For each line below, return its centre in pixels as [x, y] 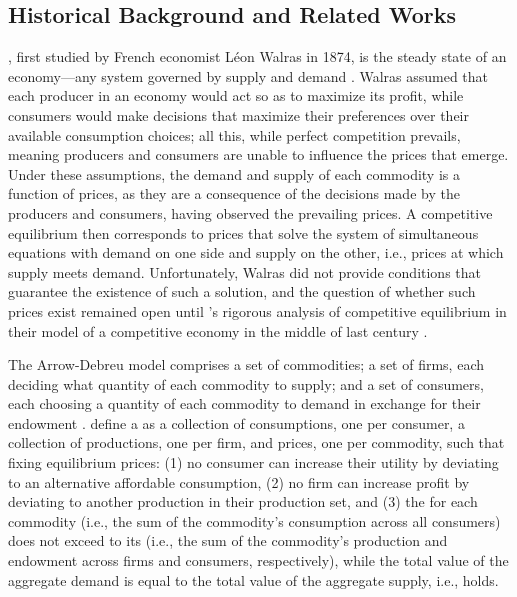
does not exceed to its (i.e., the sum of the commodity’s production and [228, 540]
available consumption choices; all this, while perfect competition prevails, [234, 134]
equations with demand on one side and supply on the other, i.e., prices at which [256, 252]
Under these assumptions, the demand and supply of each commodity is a [234, 173]
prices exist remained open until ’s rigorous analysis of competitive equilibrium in [257, 310]
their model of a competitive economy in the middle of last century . [218, 330]
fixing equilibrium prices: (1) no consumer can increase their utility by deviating [253, 462]
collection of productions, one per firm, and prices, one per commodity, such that [256, 442]
